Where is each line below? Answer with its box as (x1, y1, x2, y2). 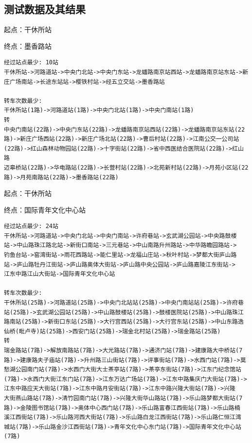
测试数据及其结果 (4, 1, 86, 17)
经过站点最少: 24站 (4, 223, 58, 230)
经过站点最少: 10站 (4, 59, 58, 66)
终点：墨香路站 (4, 40, 52, 51)
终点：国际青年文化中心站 (4, 204, 86, 214)
